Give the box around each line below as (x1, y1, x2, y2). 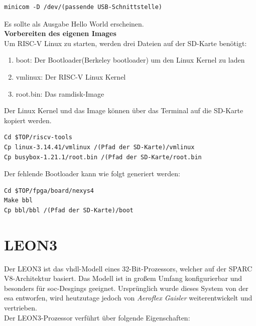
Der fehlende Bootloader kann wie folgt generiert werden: (4, 168, 180, 179)
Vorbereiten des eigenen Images (4, 28, 116, 39)
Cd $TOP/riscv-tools (4, 134, 73, 141)
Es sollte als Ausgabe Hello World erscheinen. (4, 18, 144, 29)
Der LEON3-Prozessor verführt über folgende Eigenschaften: (4, 312, 190, 322)
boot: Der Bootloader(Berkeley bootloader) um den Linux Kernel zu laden (16, 55, 245, 65)
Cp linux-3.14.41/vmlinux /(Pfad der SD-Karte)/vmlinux (4, 143, 195, 151)
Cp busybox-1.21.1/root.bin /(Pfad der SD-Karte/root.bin (4, 153, 202, 161)
